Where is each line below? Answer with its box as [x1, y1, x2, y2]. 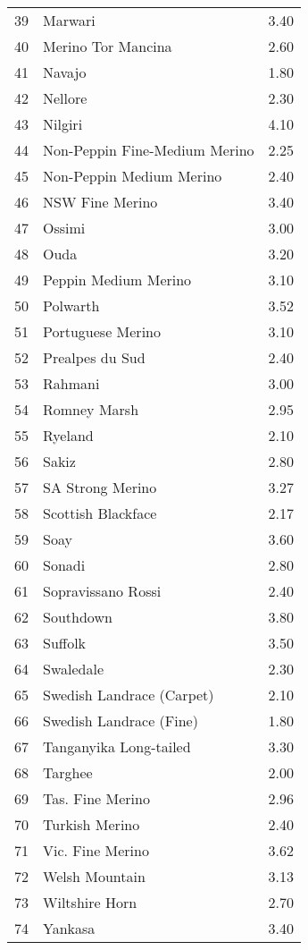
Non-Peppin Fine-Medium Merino [43, 140, 254, 160]
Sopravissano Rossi [43, 581, 162, 601]
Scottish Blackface [43, 503, 157, 523]
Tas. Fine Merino [43, 788, 150, 809]
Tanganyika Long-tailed [43, 736, 191, 757]
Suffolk [43, 632, 87, 653]
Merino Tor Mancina [43, 36, 172, 56]
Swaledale [43, 658, 104, 679]
